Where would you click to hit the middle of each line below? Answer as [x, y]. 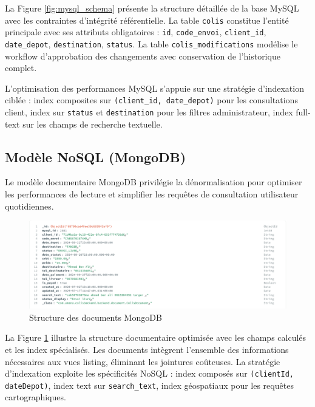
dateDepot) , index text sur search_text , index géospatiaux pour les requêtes [149, 385]
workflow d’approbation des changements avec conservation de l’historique [143, 56]
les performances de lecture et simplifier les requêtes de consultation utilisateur [152, 194]
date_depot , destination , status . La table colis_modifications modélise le [151, 43]
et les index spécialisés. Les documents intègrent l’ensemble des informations [147, 349]
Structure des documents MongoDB [96, 317]
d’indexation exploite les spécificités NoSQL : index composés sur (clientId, [149, 373]
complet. [21, 68]
